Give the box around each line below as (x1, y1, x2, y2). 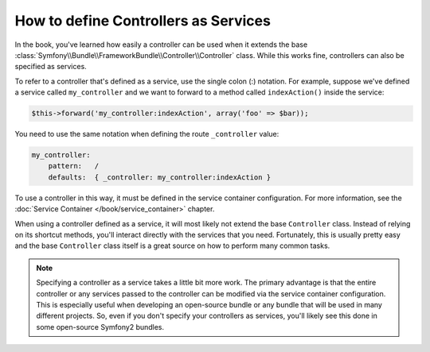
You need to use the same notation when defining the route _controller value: (14, 130, 279, 139)
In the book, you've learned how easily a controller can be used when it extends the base (14, 40, 308, 49)
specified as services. (14, 62, 87, 72)
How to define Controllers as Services (14, 12, 271, 29)
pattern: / (48, 161, 100, 171)
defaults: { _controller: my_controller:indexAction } (48, 172, 272, 182)
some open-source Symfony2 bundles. (36, 322, 165, 331)
